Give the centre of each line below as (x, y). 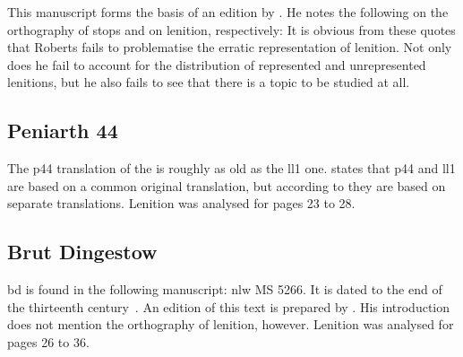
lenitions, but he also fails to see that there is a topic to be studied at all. (209, 82)
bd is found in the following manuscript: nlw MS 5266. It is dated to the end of (225, 289)
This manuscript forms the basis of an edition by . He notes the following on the (228, 12)
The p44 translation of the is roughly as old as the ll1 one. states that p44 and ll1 (231, 168)
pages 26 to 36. (48, 341)
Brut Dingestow (82, 252)
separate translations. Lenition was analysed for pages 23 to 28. (181, 203)
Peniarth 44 (63, 131)
